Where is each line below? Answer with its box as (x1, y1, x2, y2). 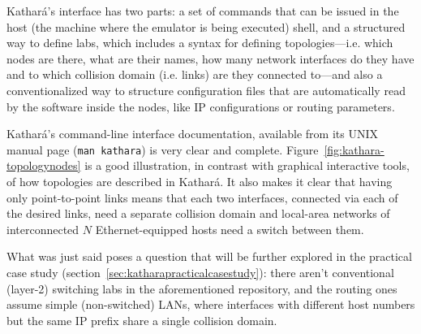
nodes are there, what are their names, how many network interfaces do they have (6, 50, 415, 67)
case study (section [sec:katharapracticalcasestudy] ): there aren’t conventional (6, 263, 394, 280)
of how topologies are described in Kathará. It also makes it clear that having (6, 173, 393, 189)
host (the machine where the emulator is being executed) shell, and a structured (6, 18, 406, 35)
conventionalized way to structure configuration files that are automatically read (6, 81, 406, 98)
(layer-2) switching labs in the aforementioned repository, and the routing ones (6, 280, 397, 297)
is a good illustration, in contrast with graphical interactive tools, (84, 157, 410, 174)
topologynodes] (6, 157, 81, 174)
